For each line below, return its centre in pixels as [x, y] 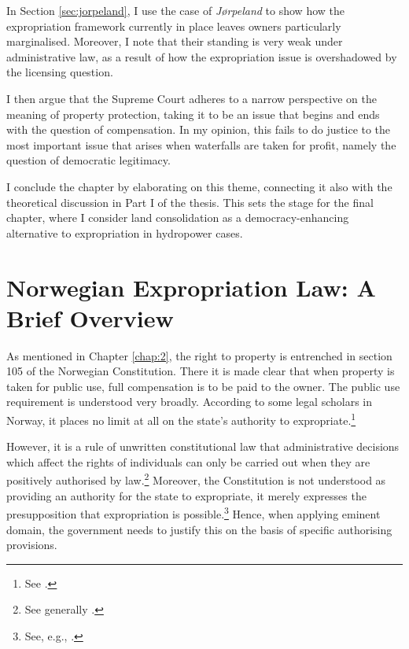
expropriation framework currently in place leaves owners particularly [174, 26]
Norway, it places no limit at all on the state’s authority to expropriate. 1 [181, 419]
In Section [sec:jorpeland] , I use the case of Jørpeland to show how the [175, 10]
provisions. [32, 545]
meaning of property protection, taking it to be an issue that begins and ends [193, 114]
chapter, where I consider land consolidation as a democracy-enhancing [178, 218]
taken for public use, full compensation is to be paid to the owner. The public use [203, 386]
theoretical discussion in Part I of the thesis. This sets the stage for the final [190, 202]
